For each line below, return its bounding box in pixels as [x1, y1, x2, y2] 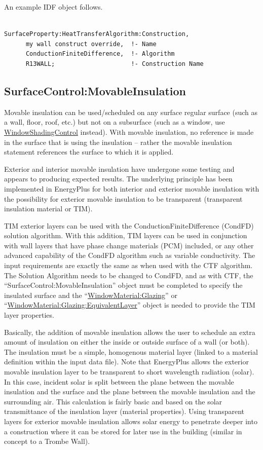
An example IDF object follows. [4, 2, 103, 12]
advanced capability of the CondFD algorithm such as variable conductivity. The [4, 250, 255, 260]
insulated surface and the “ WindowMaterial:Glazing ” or [4, 289, 177, 300]
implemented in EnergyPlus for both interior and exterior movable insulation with [4, 183, 259, 194]
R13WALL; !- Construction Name [25, 60, 204, 67]
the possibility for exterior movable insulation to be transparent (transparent [4, 193, 243, 204]
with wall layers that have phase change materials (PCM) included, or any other [4, 240, 254, 250]
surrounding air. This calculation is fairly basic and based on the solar [4, 396, 222, 406]
